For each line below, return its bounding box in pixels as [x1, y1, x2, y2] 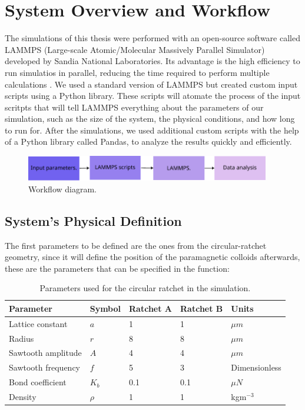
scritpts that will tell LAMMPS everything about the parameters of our [5, 101, 264, 113]
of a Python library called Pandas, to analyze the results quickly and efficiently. [5, 135, 292, 148]
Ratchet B [180, 302, 223, 314]
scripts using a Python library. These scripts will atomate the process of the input [5, 89, 301, 102]
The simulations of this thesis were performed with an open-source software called [5, 32, 300, 44]
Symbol [89, 302, 121, 314]
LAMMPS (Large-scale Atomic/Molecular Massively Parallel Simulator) [5, 43, 265, 55]
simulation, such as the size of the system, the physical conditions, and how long [5, 112, 295, 125]
